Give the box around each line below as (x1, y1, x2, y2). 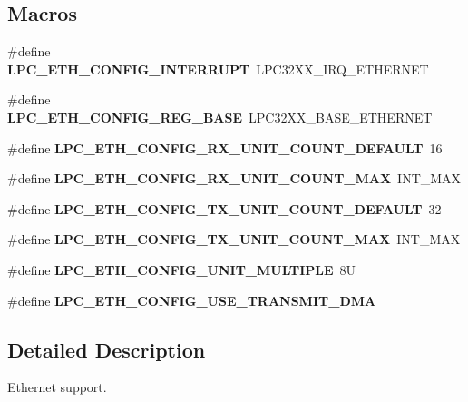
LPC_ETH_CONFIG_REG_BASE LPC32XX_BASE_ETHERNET (7, 107, 433, 126)
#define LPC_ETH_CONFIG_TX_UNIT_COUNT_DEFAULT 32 (7, 199, 442, 218)
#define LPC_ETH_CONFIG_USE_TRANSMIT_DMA (7, 290, 376, 309)
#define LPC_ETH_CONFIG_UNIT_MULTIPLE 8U (7, 260, 356, 279)
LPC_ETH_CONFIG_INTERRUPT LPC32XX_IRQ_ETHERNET (7, 59, 429, 78)
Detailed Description (7, 335, 206, 363)
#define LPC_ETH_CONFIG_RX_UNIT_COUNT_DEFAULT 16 (7, 138, 443, 157)
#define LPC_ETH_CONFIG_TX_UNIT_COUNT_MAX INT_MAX (7, 230, 461, 249)
